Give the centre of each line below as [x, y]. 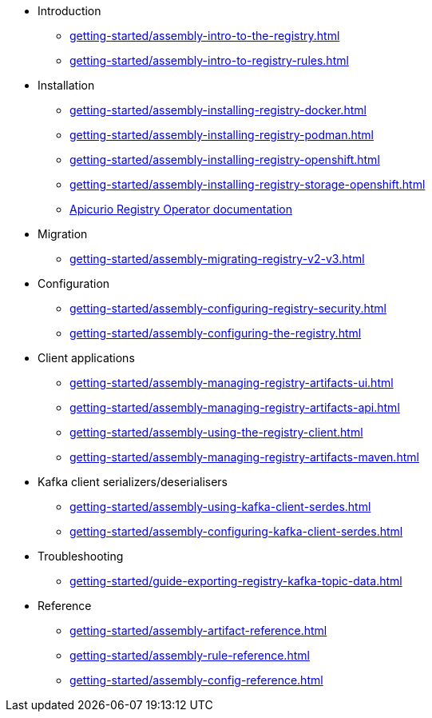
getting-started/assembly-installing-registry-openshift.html [225, 160]
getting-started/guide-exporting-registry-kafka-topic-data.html [236, 581]
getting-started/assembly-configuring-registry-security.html [228, 308]
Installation [66, 85]
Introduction [69, 11]
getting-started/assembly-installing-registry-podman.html [222, 135]
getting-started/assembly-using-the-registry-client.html [216, 432]
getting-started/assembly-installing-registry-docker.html [218, 110]
